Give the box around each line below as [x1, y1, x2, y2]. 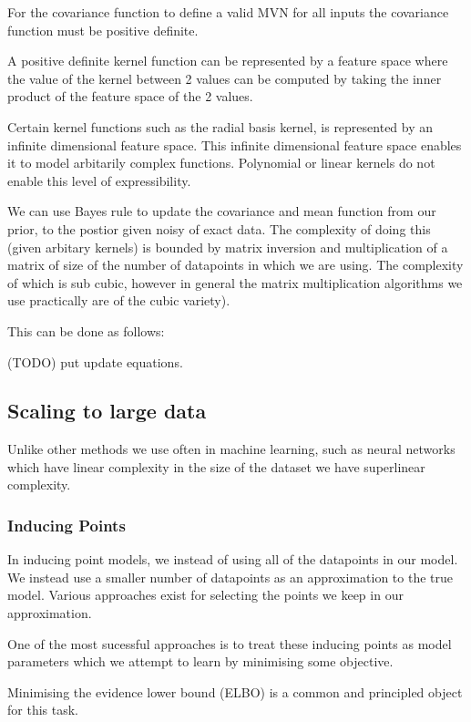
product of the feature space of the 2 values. [7, 87, 253, 106]
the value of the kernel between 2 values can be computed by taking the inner [7, 68, 442, 88]
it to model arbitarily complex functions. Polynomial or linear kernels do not [7, 153, 435, 172]
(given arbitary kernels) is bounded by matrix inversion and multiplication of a [7, 237, 448, 256]
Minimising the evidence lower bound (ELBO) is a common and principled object [7, 682, 463, 701]
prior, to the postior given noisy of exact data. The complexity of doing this [7, 219, 431, 238]
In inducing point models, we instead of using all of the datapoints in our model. [7, 550, 458, 569]
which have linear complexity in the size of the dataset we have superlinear [7, 457, 425, 476]
